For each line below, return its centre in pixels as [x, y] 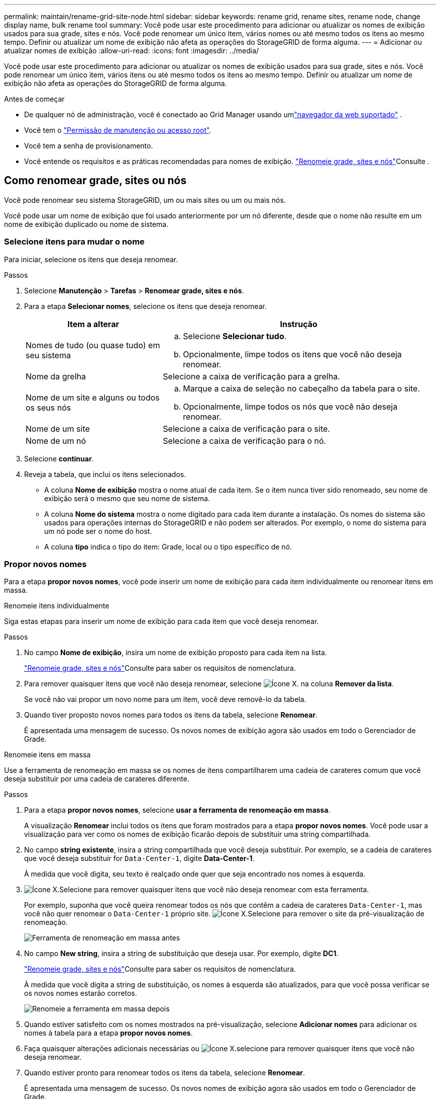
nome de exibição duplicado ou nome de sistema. [86, 224]
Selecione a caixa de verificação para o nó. [245, 441]
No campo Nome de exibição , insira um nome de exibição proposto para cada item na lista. [176, 653]
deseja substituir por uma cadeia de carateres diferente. [97, 779]
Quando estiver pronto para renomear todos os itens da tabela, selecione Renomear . [165, 1073]
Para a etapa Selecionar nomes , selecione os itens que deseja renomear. [145, 306]
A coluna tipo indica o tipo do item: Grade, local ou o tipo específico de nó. [168, 546]
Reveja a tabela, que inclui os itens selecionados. [105, 474]
